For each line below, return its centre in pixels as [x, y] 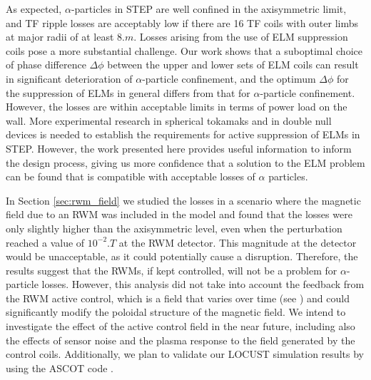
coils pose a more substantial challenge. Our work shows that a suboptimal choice [184, 50]
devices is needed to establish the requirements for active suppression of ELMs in [183, 134]
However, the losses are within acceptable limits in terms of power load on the [177, 107]
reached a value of [45, 242]
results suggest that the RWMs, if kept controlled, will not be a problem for [172, 270]
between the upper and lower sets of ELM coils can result [233, 65]
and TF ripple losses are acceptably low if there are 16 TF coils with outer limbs [182, 22]
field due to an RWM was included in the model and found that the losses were [179, 214]
